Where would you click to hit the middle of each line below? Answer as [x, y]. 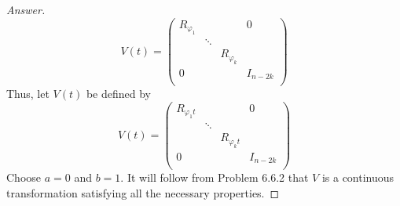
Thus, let [28, 94]
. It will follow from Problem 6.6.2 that [215, 177]
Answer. [26, 9]
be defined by [119, 94]
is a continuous [358, 177]
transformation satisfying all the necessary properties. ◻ [143, 192]
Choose [24, 177]
